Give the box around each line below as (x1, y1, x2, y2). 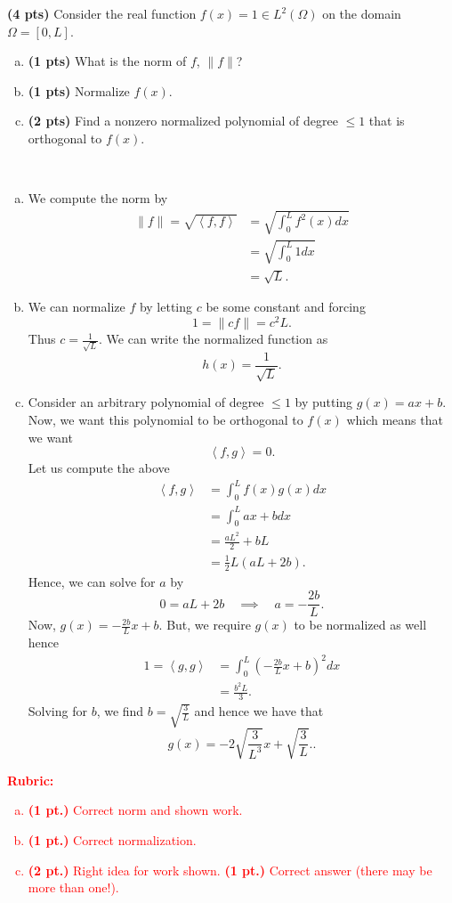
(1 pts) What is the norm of (28, 52, 187, 70)
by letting (139, 297, 193, 316)
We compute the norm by (28, 189, 168, 207)
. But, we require (158, 615, 251, 634)
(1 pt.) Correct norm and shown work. (28, 801, 243, 819)
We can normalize (28, 297, 125, 316)
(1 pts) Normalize (28, 81, 130, 100)
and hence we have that (194, 702, 324, 720)
